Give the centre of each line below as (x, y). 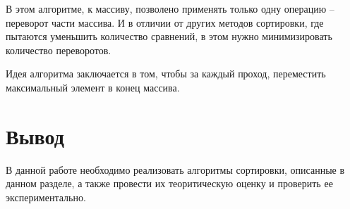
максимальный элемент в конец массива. (93, 87)
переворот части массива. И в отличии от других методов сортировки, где (165, 22)
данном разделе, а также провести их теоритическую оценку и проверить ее (169, 183)
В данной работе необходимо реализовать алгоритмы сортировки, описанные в (175, 169)
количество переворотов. (59, 50)
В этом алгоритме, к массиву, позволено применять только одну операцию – (170, 8)
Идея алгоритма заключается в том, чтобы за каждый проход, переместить (166, 74)
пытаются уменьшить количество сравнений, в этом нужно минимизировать (169, 36)
